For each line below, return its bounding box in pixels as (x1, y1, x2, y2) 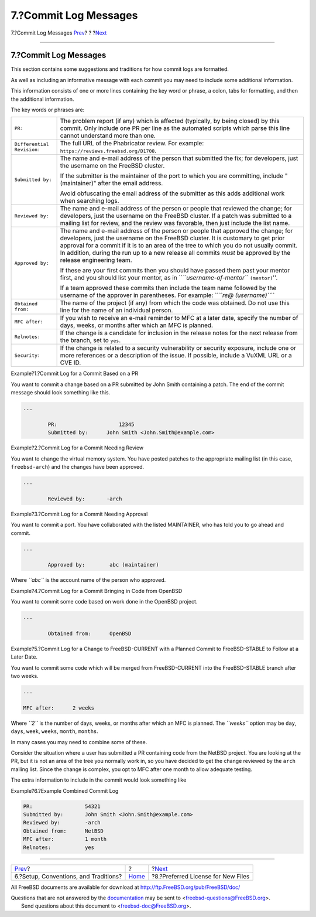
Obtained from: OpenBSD (47, 630, 132, 637)
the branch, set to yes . (60, 336, 121, 345)
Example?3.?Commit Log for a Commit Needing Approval (11, 510, 148, 517)
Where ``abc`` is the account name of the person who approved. (11, 577, 166, 584)
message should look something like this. (11, 389, 111, 396)
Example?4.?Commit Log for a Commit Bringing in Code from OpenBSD (11, 587, 183, 594)
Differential (14, 141, 49, 148)
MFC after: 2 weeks (23, 704, 95, 711)
